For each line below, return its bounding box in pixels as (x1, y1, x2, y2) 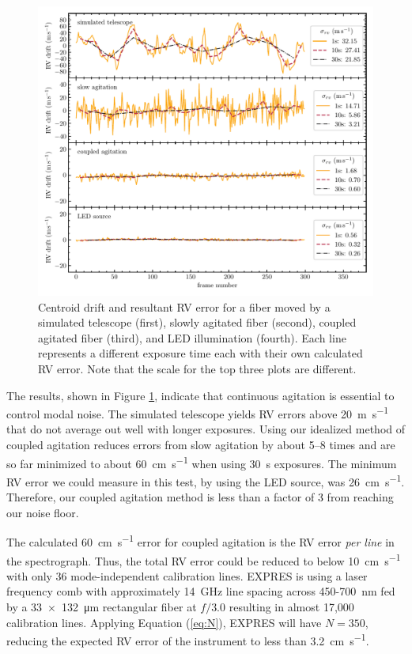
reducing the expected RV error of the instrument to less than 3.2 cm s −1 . (6, 630, 369, 648)
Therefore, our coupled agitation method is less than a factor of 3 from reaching (6, 489, 394, 505)
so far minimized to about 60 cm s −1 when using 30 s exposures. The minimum (6, 452, 397, 471)
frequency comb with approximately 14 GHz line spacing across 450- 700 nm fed (6, 583, 395, 599)
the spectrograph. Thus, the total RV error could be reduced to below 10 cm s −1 (6, 550, 401, 569)
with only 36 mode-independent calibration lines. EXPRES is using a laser (6, 567, 368, 584)
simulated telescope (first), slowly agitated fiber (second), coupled (38, 314, 357, 331)
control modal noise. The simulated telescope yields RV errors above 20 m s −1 (6, 403, 389, 422)
